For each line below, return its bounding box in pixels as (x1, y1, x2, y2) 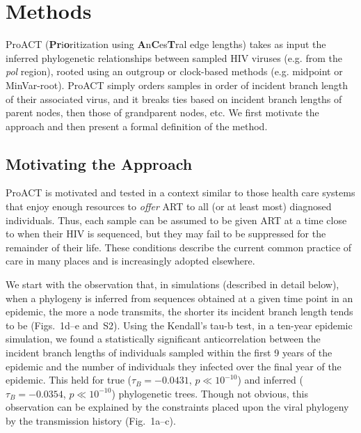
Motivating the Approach (6, 152, 193, 174)
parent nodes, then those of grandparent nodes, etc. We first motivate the (6, 105, 319, 120)
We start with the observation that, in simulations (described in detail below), (6, 277, 339, 292)
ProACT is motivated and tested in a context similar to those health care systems (6, 185, 355, 200)
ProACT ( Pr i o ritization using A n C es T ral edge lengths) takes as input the (6, 37, 326, 52)
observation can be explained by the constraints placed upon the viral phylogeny (6, 400, 349, 414)
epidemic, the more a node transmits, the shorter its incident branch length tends (6, 304, 353, 319)
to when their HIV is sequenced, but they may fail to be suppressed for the (6, 226, 326, 241)
